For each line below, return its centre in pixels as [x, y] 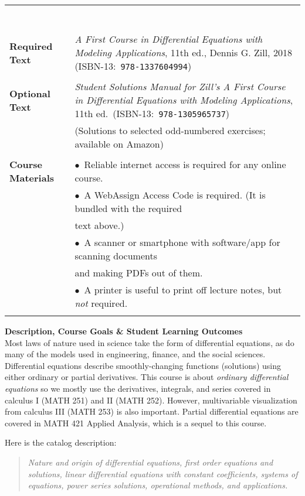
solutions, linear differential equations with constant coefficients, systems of [163, 473]
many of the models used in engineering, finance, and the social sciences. [135, 354]
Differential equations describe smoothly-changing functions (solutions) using [143, 365]
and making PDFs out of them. [139, 273]
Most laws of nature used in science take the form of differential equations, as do [150, 342]
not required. [101, 303]
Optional [30, 93]
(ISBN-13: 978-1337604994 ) [133, 66]
